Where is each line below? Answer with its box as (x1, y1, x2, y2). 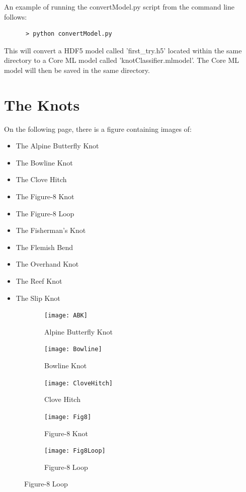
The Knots (4, 94, 80, 115)
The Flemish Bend (16, 241, 73, 252)
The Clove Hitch (16, 174, 67, 185)
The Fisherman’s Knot (16, 225, 86, 235)
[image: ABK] (44, 312, 88, 319)
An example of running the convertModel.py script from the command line (4, 2, 234, 12)
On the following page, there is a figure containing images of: (4, 123, 192, 134)
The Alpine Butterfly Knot (16, 140, 99, 151)
